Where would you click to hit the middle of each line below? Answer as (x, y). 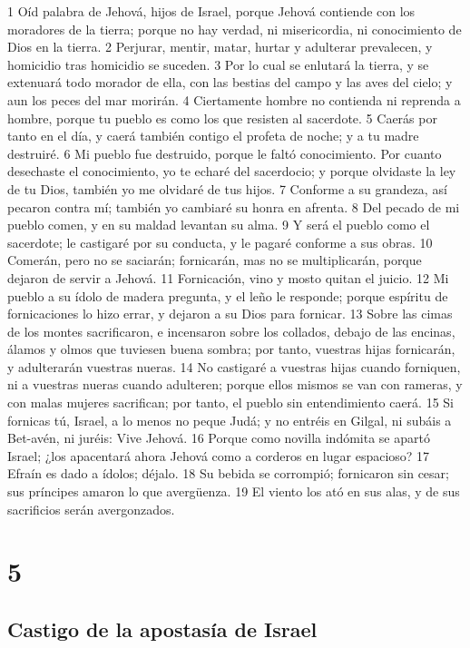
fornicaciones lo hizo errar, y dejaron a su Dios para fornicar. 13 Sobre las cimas (230, 314)
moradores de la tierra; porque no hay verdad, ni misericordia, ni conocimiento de (235, 29)
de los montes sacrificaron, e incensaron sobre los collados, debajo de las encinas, (231, 331)
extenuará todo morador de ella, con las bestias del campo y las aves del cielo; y (230, 82)
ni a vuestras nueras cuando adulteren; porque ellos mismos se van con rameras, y (235, 384)
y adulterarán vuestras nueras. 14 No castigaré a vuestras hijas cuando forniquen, (234, 366)
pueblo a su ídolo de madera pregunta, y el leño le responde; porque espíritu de (228, 295)
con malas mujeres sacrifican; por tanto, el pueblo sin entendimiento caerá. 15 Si (230, 403)
